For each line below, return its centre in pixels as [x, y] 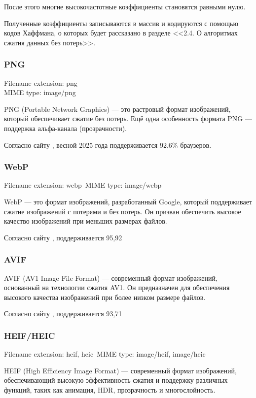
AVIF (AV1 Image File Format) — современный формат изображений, [111, 278]
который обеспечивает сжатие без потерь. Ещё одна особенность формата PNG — [128, 118]
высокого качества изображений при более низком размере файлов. [105, 297]
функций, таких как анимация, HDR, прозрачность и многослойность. [110, 389]
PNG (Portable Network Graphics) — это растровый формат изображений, [117, 109]
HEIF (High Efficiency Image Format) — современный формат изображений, [120, 370]
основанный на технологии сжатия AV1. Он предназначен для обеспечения [117, 287]
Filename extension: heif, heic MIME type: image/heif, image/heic [105, 354]
